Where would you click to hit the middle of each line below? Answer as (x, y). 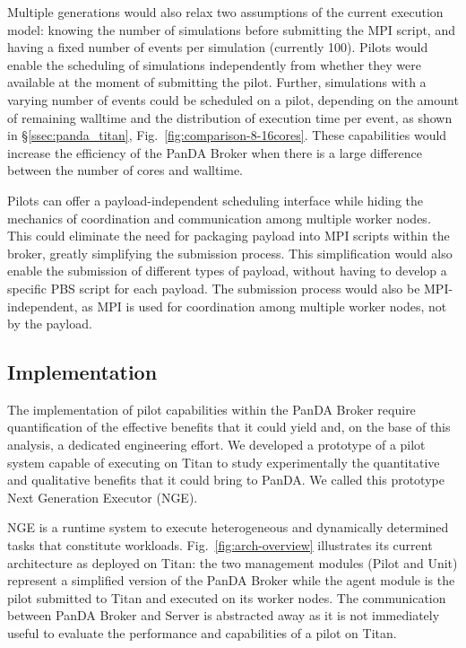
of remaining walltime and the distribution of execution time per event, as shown (230, 117)
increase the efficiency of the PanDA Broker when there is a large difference (215, 152)
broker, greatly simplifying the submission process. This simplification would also (230, 253)
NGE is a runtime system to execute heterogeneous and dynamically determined (228, 527)
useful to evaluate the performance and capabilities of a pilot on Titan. (202, 633)
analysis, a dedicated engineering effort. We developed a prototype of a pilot (216, 445)
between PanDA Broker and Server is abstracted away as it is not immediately (224, 615)
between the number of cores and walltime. (125, 170)
